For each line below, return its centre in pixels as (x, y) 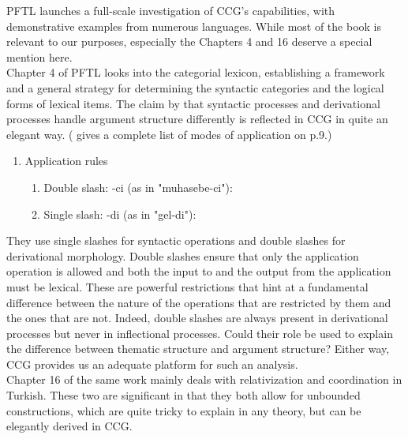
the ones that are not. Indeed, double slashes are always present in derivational (197, 318)
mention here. (39, 56)
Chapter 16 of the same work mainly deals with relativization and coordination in (204, 379)
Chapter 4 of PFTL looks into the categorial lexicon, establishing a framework (196, 72)
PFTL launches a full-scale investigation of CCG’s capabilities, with (171, 10)
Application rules (66, 161)
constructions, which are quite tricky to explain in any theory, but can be (184, 410)
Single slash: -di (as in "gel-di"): (120, 214)
